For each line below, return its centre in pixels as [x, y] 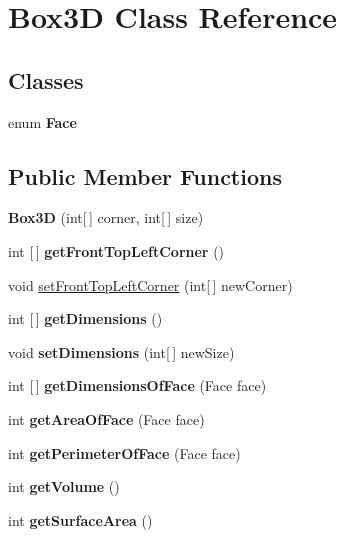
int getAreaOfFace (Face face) [106, 418]
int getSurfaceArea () [80, 519]
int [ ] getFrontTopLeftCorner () [116, 250]
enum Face [42, 121]
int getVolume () [64, 486]
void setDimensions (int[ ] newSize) [121, 351]
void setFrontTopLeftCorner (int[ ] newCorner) [150, 284]
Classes [46, 79]
